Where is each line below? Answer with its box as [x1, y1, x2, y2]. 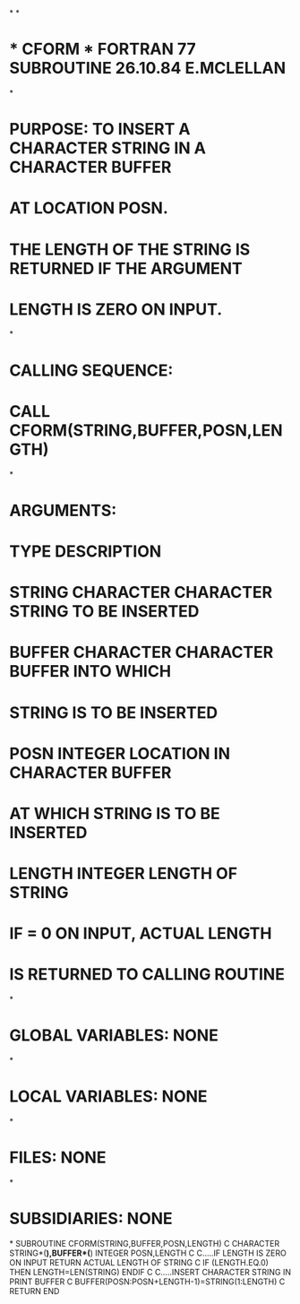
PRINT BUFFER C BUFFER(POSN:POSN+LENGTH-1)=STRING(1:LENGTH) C [9, 1276, 286, 1287]
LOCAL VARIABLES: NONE [9, 1086, 208, 1107]
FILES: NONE [9, 1147, 107, 1168]
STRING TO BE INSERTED [9, 601, 200, 622]
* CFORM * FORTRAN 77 [9, 39, 197, 59]
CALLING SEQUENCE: [9, 360, 174, 380]
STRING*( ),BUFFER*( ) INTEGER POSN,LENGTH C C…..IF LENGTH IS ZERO [9, 1248, 287, 1258]
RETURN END [9, 1285, 60, 1296]
